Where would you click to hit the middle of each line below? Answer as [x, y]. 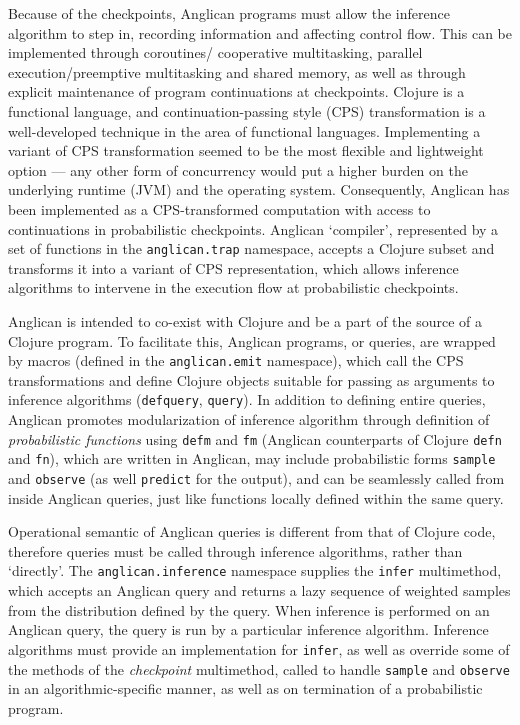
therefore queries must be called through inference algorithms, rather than [235, 550]
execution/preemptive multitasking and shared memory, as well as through [237, 71]
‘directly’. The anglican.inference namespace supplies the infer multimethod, [255, 570]
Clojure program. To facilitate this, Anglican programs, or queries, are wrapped [252, 340]
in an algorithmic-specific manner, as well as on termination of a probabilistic [245, 688]
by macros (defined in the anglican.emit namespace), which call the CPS [236, 360]
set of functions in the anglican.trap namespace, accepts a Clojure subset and [251, 248]
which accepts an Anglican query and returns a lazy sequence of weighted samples [259, 590]
